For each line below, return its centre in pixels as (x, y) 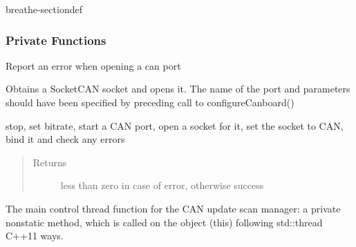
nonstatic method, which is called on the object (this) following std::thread (164, 222)
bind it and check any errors (65, 139)
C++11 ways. (35, 236)
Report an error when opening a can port (93, 65)
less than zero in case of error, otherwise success (162, 185)
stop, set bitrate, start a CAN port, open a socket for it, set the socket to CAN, (175, 125)
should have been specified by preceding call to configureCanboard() (150, 102)
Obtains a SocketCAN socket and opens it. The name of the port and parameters (178, 89)
